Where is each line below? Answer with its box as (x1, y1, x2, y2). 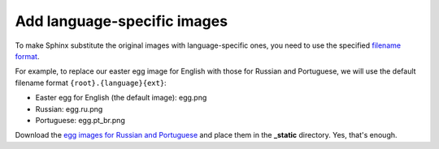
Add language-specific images (15, 12, 228, 30)
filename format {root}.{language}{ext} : (15, 78, 167, 87)
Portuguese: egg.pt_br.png (35, 115, 125, 125)
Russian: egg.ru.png (35, 104, 103, 113)
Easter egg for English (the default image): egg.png (35, 93, 207, 103)
